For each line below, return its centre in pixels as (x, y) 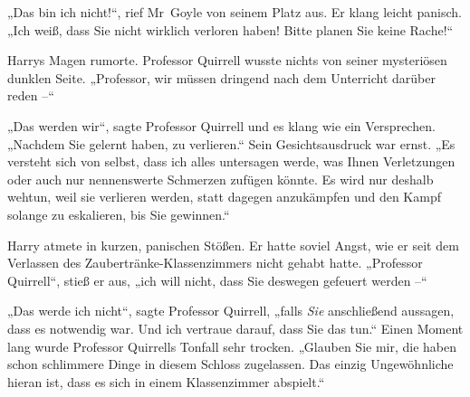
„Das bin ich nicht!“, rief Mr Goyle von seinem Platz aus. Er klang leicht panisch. (235, 12)
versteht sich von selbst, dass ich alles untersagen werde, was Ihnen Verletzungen (231, 161)
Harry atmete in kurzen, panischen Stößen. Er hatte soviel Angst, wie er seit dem (233, 245)
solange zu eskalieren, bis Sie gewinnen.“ (119, 214)
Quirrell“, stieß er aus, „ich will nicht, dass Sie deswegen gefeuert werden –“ (217, 280)
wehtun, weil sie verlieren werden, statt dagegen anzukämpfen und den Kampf (224, 197)
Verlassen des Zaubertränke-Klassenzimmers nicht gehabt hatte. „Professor (215, 263)
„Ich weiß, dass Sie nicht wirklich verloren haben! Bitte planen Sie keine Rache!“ (230, 29)
